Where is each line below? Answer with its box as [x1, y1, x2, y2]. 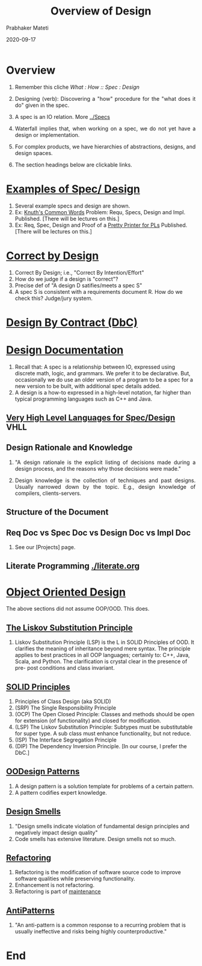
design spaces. [14, 149, 53, 156]
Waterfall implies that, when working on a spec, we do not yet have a [14, 125, 196, 132]
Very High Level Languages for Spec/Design [6, 413, 176, 423]
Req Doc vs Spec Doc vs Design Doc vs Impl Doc [6, 527, 191, 538]
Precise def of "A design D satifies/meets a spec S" [14, 282, 142, 289]
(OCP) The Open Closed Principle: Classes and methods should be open [14, 711, 195, 718]
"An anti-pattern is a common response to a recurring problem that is [14, 921, 186, 929]
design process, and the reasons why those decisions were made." [14, 465, 181, 472]
